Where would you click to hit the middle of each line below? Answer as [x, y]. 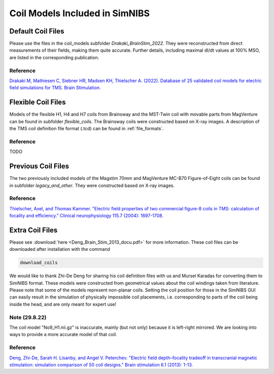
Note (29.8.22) [28, 317]
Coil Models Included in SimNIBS [79, 13]
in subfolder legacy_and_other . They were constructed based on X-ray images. [92, 185]
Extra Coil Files [33, 230]
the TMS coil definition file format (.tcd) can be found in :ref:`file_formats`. [87, 129]
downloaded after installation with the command [60, 249]
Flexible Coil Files [38, 102]
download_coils [39, 263]
